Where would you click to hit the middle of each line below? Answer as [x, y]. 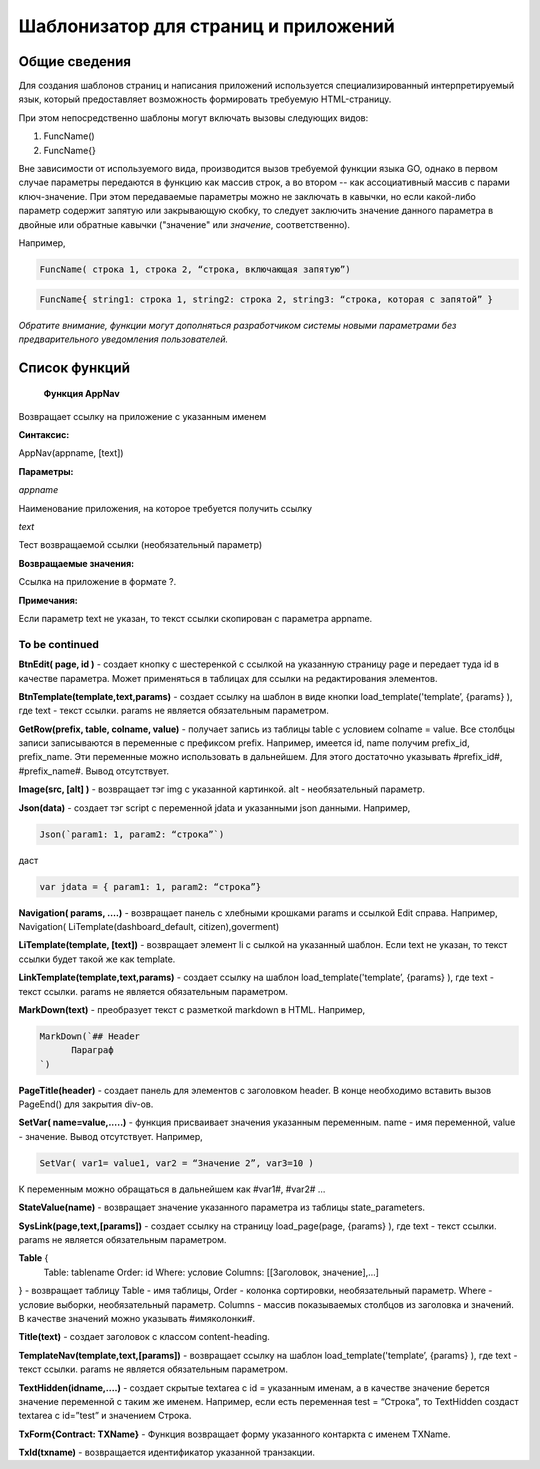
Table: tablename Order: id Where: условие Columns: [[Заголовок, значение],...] [211, 1272]
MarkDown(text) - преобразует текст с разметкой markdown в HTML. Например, [192, 1009]
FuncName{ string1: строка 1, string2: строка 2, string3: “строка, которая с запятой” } [266, 299]
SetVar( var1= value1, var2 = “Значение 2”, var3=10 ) [176, 1163]
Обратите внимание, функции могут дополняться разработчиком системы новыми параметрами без [237, 325]
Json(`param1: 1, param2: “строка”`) [132, 834]
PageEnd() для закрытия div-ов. [86, 1104]
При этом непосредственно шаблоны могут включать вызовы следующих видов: [193, 117]
